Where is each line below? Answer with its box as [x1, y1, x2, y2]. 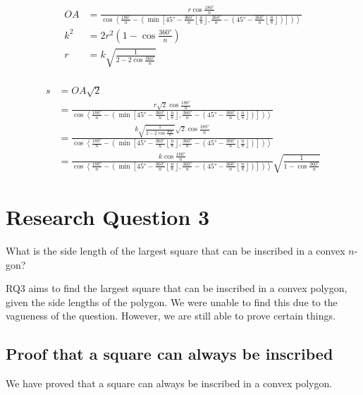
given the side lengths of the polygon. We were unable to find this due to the [6, 294, 338, 309]
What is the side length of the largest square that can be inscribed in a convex [6, 243, 345, 257]
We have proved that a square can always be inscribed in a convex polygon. [6, 376, 333, 391]
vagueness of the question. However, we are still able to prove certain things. [6, 308, 336, 323]
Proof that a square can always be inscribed [6, 343, 333, 365]
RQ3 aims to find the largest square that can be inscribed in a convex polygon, [6, 281, 347, 296]
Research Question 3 [6, 202, 210, 231]
